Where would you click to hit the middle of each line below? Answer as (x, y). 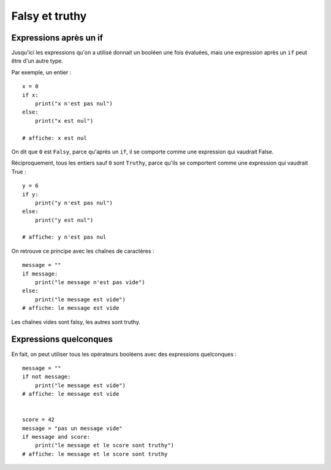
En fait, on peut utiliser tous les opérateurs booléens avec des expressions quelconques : (124, 354)
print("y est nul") (64, 220)
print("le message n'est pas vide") (90, 283)
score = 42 (39, 420)
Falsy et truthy (49, 16)
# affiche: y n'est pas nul (64, 237)
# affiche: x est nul (55, 138)
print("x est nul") (64, 121)
